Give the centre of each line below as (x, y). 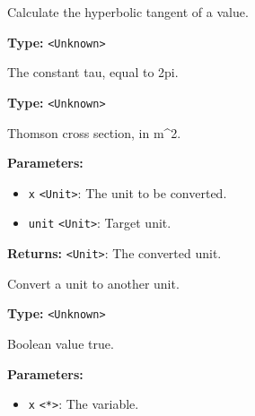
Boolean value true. (61, 343)
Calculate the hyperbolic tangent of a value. (128, 12)
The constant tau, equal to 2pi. (93, 72)
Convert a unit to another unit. (93, 283)
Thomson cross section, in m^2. (94, 132)
